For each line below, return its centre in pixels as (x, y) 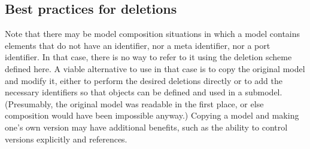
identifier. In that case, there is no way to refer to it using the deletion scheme (148, 57)
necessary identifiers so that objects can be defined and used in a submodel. (144, 92)
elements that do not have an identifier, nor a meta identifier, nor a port (138, 45)
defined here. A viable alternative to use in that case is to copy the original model (155, 68)
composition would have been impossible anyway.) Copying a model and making (152, 115)
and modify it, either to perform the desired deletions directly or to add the (144, 80)
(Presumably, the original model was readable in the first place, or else (134, 103)
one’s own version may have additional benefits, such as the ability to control (146, 127)
